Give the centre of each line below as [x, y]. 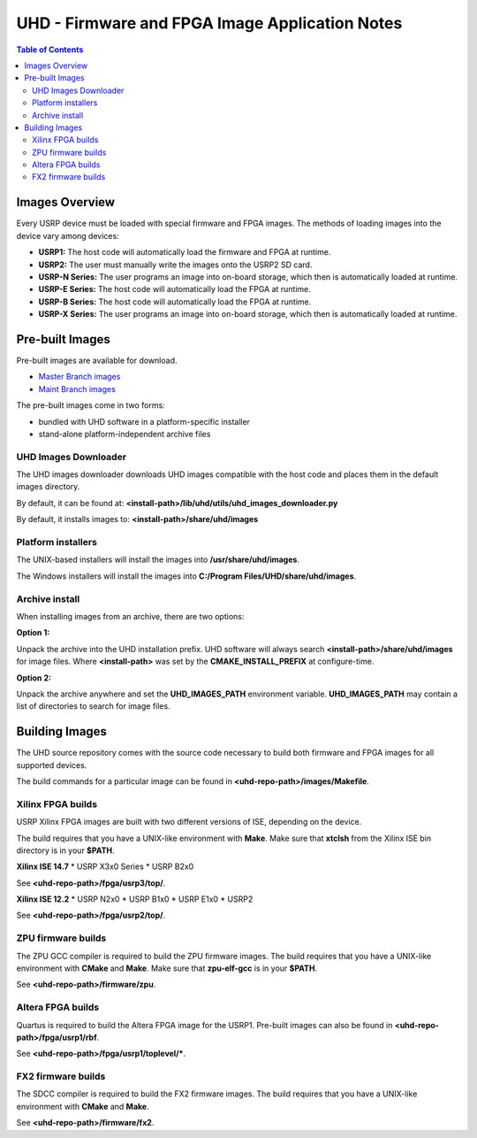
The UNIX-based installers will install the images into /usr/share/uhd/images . [158, 560]
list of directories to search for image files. [94, 706]
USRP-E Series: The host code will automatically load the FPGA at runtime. [174, 289]
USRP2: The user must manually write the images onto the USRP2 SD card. [175, 265]
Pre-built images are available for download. [97, 360]
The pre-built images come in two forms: [91, 405]
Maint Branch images [77, 388]
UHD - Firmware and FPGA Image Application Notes [209, 23]
